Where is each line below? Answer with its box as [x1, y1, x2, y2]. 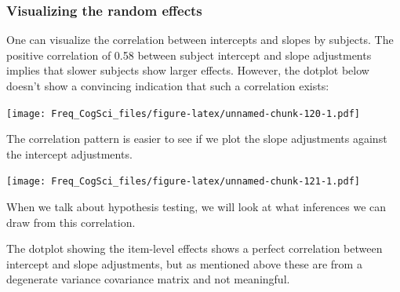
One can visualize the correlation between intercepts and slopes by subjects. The [6, 31, 394, 48]
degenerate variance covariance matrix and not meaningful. [6, 271, 290, 287]
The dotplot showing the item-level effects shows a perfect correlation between [6, 240, 383, 257]
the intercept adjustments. [6, 145, 133, 162]
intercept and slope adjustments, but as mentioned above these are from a [6, 255, 362, 272]
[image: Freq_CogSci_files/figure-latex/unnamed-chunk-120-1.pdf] [6, 108, 361, 119]
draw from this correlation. [6, 214, 136, 230]
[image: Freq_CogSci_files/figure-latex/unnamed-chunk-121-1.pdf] [6, 176, 361, 188]
